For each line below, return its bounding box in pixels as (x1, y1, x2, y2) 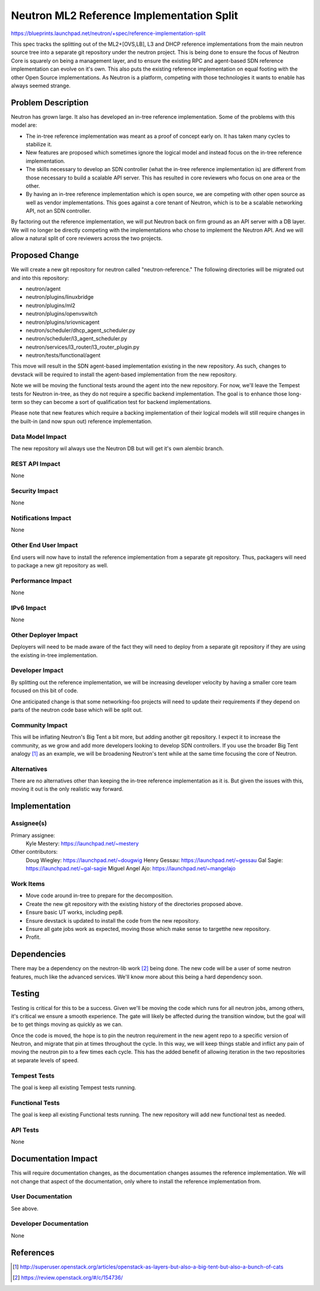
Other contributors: (11, 848, 58, 856)
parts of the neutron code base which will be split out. (11, 706, 143, 714)
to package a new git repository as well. (11, 561, 108, 569)
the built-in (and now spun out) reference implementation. (11, 418, 152, 425)
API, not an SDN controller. (25, 207, 91, 214)
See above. (11, 1205, 39, 1212)
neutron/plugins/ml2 (25, 302, 76, 309)
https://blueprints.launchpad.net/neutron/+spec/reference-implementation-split (11, 30, 206, 37)
